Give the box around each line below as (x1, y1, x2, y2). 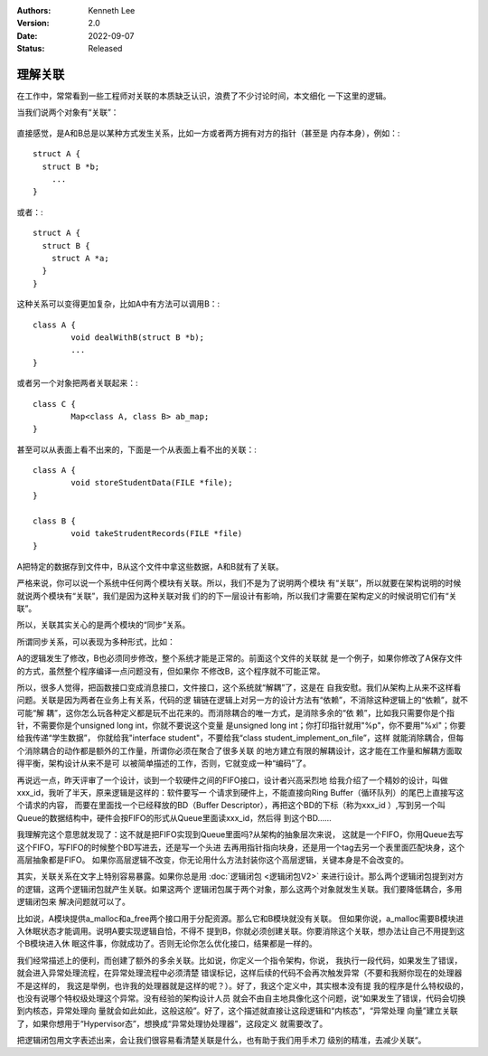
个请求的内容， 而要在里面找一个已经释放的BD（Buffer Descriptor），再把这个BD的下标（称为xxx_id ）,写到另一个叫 (16, 800, 446, 811)
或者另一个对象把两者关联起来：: (16, 378, 139, 389)
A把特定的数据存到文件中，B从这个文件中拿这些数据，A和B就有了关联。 (16, 561, 284, 571)
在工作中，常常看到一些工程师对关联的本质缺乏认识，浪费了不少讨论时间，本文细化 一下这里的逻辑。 (16, 90, 391, 101)
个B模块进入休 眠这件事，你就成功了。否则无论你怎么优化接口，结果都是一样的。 (16, 938, 318, 949)
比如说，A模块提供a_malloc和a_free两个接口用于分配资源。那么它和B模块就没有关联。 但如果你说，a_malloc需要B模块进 (16, 913, 465, 924)
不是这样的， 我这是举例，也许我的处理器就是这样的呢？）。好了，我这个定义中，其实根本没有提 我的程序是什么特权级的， (16, 980, 469, 991)
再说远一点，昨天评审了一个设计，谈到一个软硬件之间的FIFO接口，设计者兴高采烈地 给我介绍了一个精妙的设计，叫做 (16, 774, 448, 786)
